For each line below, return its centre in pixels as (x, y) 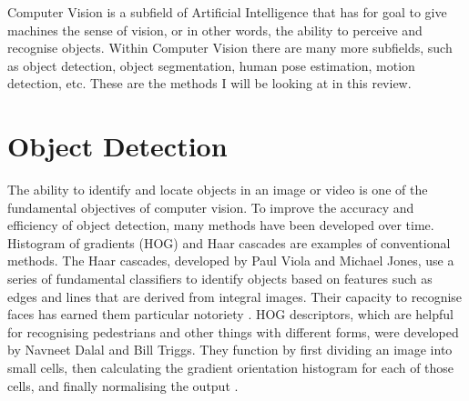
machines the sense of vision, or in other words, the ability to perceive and (215, 30)
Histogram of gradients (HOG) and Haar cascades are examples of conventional (229, 242)
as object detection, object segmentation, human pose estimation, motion (211, 65)
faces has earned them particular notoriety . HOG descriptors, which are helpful (230, 314)
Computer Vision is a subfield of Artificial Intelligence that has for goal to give (227, 12)
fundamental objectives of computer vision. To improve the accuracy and (211, 207)
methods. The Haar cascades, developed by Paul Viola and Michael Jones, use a (231, 261)
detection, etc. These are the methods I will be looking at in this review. (209, 83)
